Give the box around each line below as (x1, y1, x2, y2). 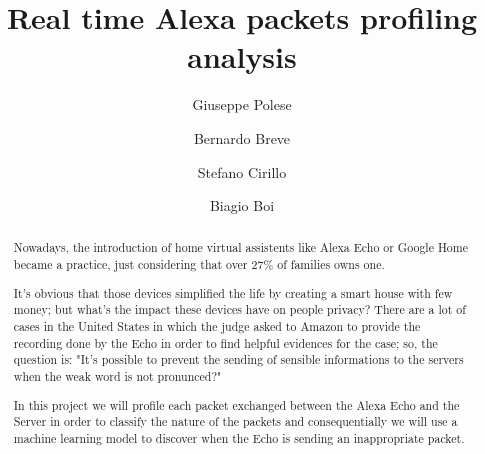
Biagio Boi (209, 195, 275, 216)
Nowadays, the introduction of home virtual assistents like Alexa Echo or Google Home (13, 239, 468, 256)
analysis (187, 36, 297, 77)
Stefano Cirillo (197, 161, 287, 182)
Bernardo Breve (193, 127, 291, 148)
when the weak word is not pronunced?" (13, 367, 222, 384)
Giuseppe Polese (192, 94, 292, 115)
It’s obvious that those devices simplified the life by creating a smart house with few (13, 284, 453, 301)
